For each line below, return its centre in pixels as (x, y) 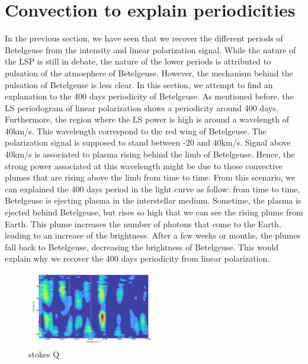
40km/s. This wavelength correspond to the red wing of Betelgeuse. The (136, 131)
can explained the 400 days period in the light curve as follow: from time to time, (153, 189)
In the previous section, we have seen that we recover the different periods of (144, 38)
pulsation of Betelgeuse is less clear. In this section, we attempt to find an (139, 84)
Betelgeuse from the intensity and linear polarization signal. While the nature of (150, 49)
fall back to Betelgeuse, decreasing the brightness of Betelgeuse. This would (142, 247)
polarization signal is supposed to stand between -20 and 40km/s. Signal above (148, 142)
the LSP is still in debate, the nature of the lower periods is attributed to (138, 61)
